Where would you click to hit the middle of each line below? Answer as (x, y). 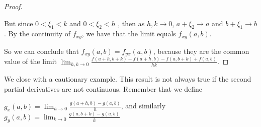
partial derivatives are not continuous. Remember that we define (103, 88)
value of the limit (30, 61)
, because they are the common (201, 51)
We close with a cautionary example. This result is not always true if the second (128, 79)
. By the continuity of (37, 34)
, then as (131, 23)
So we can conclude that (41, 51)
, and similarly (143, 106)
